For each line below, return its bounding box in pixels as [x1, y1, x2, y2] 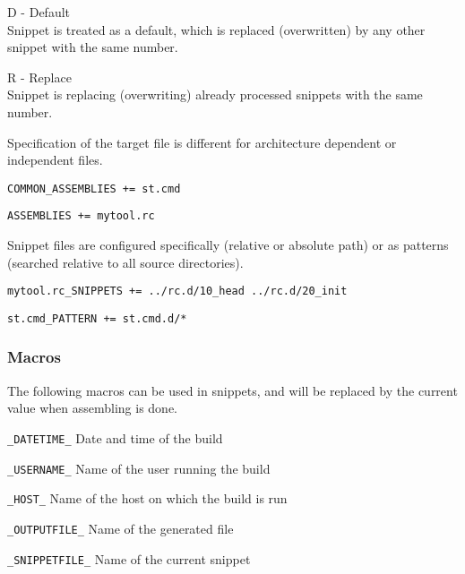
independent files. [7, 150, 103, 169]
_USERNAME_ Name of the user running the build [7, 458, 271, 477]
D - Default [7, 3, 70, 21]
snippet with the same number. [7, 38, 178, 56]
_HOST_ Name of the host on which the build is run [7, 489, 288, 508]
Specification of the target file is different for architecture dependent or [7, 133, 397, 151]
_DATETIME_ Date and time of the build [7, 428, 223, 447]
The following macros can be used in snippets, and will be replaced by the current [7, 381, 458, 399]
